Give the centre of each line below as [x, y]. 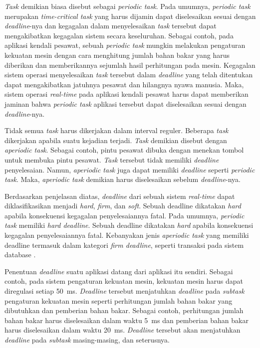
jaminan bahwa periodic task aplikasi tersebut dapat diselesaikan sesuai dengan [126, 103]
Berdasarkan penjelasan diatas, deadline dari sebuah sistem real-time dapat [120, 196]
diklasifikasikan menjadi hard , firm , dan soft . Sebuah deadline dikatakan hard [123, 206]
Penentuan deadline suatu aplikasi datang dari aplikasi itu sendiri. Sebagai [119, 271]
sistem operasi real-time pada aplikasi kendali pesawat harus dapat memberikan [127, 94]
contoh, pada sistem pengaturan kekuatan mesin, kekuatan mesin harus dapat [124, 281]
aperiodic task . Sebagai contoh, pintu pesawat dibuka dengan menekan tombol [124, 150]
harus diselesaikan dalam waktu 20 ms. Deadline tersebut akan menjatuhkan [123, 330]
